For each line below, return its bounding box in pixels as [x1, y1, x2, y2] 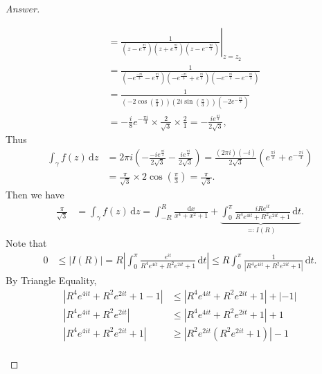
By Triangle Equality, [6, 273, 97, 288]
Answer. [6, 1, 40, 15]
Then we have [6, 187, 64, 201]
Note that [6, 236, 47, 250]
